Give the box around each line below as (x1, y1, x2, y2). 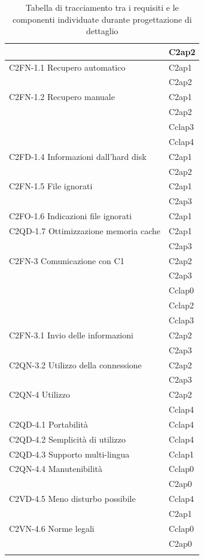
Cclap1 (168, 447, 194, 460)
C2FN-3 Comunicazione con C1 (9, 254, 124, 267)
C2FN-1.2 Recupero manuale (9, 90, 115, 103)
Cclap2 (168, 299, 194, 311)
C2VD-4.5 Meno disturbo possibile (9, 492, 136, 505)
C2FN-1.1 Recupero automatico (9, 60, 126, 73)
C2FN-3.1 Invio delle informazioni (9, 328, 133, 341)
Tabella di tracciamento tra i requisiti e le (25, 1, 179, 13)
